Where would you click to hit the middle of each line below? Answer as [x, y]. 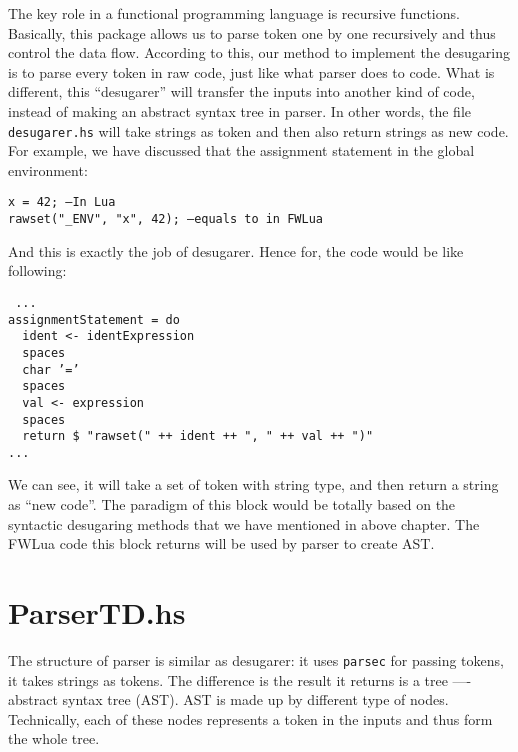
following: [37, 270]
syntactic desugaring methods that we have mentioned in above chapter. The [244, 523]
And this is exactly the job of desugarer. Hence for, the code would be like [236, 250]
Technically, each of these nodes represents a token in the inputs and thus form [250, 718]
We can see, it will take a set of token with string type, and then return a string [253, 484]
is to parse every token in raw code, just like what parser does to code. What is [251, 71]
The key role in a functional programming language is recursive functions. [234, 13]
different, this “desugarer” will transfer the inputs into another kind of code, [241, 91]
